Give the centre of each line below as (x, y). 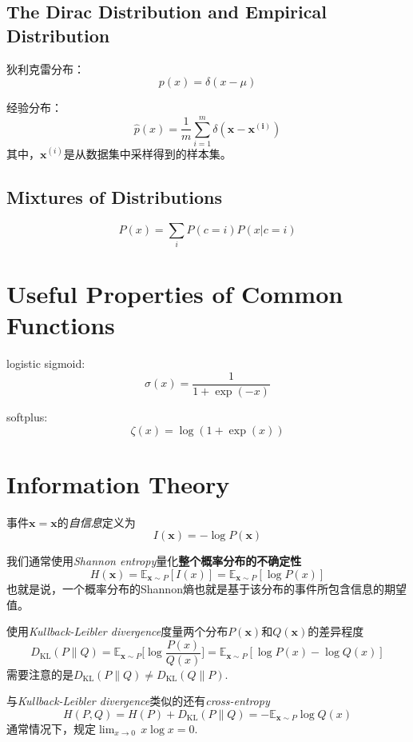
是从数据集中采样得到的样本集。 (147, 153)
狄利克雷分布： (46, 68)
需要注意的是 (40, 674)
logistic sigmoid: (46, 363)
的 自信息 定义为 (96, 522)
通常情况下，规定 (51, 728)
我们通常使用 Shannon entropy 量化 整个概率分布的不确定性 (154, 561)
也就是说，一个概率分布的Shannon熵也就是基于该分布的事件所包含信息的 (195, 588)
